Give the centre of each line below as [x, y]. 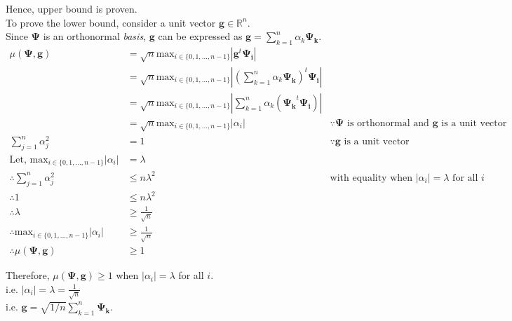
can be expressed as [200, 36]
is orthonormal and [388, 123]
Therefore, [28, 275]
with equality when [371, 178]
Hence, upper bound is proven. [72, 8]
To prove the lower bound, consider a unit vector [111, 22]
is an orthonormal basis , [95, 36]
